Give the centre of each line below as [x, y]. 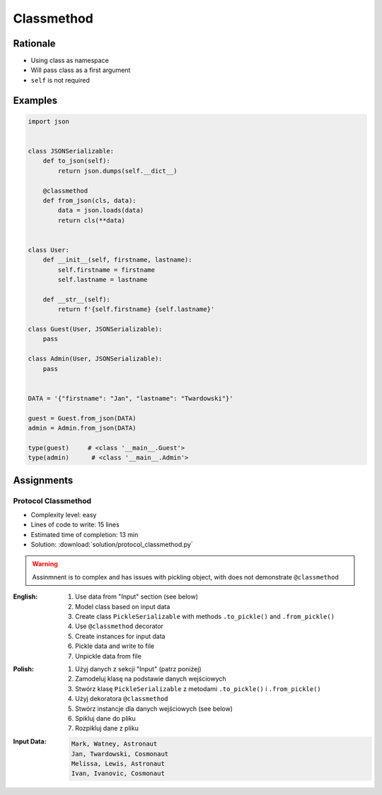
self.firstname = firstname [106, 270]
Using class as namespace [70, 61]
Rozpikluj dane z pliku [107, 729]
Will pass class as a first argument [81, 70]
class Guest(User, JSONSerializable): [95, 329]
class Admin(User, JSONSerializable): [95, 359]
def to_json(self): [77, 161]
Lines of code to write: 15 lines [75, 525]
